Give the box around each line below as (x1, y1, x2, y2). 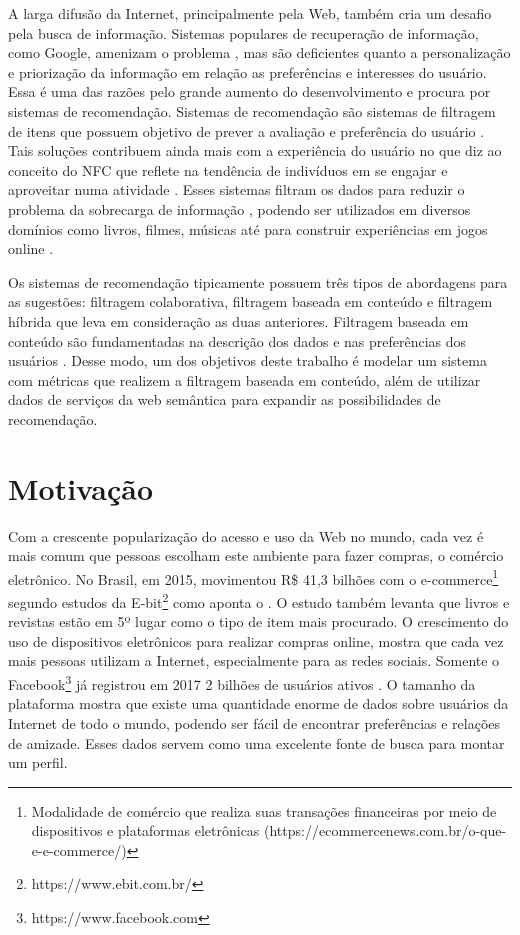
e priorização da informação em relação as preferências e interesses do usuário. (8, 61, 487, 82)
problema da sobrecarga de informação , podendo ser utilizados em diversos (8, 198, 471, 219)
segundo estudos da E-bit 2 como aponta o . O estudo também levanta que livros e (8, 589, 510, 612)
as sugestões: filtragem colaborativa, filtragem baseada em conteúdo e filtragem (8, 291, 493, 312)
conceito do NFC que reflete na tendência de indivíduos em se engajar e (8, 159, 448, 180)
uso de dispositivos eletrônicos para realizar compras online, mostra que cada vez (8, 630, 504, 651)
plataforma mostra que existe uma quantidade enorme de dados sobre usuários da (8, 693, 509, 714)
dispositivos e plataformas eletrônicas (31, 820, 260, 841)
